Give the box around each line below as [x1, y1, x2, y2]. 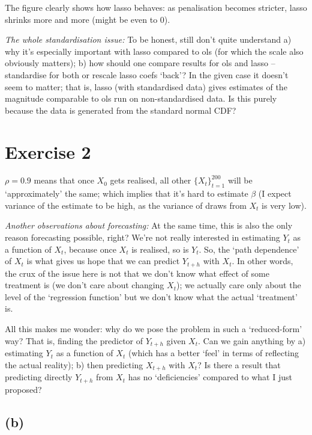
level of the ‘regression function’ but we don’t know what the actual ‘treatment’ [5, 290, 298, 303]
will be [227, 174, 253, 187]
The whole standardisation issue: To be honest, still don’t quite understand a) [5, 33, 292, 46]
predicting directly [5, 371, 73, 383]
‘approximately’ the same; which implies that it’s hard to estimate [5, 187, 248, 200]
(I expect [258, 187, 292, 200]
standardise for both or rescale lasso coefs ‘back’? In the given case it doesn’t [5, 68, 289, 81]
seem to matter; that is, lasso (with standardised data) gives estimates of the [5, 80, 287, 93]
